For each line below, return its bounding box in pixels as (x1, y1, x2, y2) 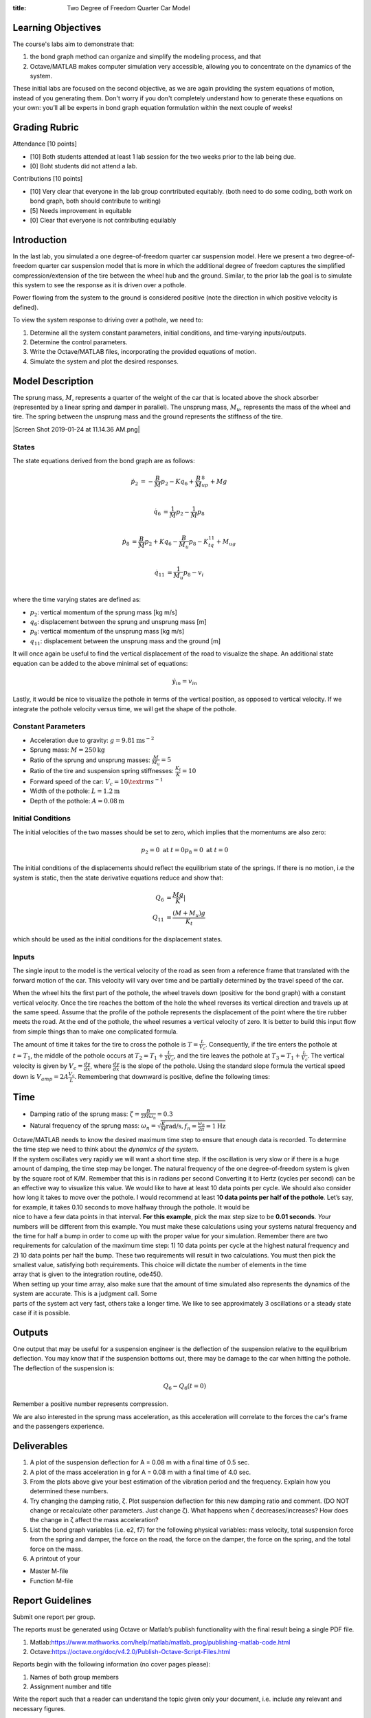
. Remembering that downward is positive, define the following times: (74, 1072, 271, 1080)
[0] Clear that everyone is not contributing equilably (30, 216, 177, 224)
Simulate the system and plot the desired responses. (30, 357, 179, 366)
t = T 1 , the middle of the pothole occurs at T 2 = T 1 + (12, 1051, 164, 1061)
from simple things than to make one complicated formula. (12, 1027, 179, 1036)
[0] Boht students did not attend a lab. (30, 161, 137, 170)
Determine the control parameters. (30, 337, 128, 346)
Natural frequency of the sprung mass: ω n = (30, 1121, 157, 1131)
